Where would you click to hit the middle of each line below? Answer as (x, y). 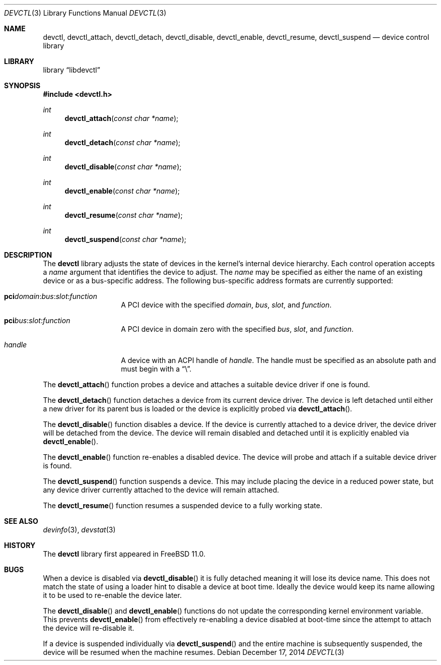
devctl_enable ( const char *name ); (122, 191)
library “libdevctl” (71, 70)
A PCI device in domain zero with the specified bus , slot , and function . (237, 329)
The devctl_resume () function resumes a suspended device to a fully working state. (183, 505)
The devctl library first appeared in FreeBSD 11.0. (124, 554)
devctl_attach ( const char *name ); (122, 118)
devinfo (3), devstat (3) (79, 530)
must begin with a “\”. (156, 369)
